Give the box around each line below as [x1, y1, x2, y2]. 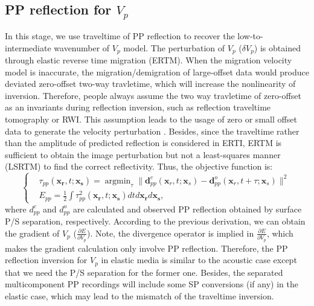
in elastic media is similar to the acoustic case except [101, 253, 297, 266]
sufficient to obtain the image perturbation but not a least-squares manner [5, 148, 281, 161]
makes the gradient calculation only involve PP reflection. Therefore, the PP [5, 241, 288, 254]
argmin [104, 176, 131, 185]
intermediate [5, 41, 51, 54]
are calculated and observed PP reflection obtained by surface [72, 202, 302, 215]
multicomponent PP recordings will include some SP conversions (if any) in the [5, 278, 298, 290]
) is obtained [254, 41, 301, 54]
